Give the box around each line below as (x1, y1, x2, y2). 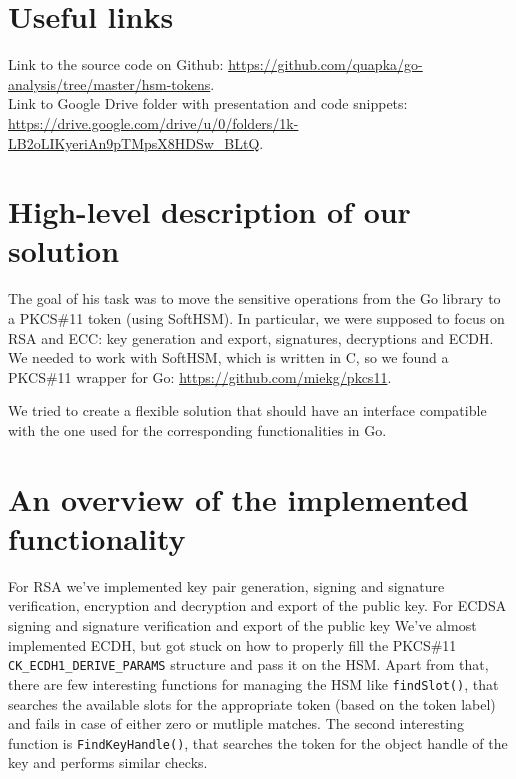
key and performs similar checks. (8, 752, 208, 773)
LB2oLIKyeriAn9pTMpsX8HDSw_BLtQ (8, 132, 260, 153)
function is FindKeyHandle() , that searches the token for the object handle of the (8, 732, 508, 753)
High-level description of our (8, 191, 411, 232)
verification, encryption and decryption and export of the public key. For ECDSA (8, 595, 507, 616)
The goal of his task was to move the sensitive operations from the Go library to (8, 288, 501, 309)
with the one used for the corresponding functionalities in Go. (8, 419, 387, 440)
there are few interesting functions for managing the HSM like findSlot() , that (8, 673, 499, 694)
